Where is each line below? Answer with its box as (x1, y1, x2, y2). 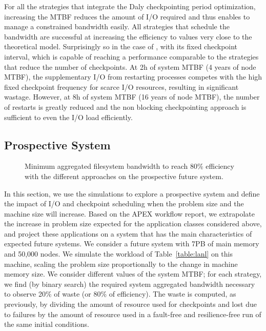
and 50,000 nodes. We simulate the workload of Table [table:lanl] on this (4, 248, 233, 259)
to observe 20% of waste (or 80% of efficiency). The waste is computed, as (4, 288, 236, 299)
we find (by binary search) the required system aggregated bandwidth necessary (4, 278, 255, 289)
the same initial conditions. (4, 319, 89, 329)
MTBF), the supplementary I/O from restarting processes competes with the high (4, 71, 262, 82)
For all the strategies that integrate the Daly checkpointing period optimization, (4, 1, 256, 11)
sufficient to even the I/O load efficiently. (4, 111, 133, 122)
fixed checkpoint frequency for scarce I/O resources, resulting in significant (4, 81, 239, 92)
